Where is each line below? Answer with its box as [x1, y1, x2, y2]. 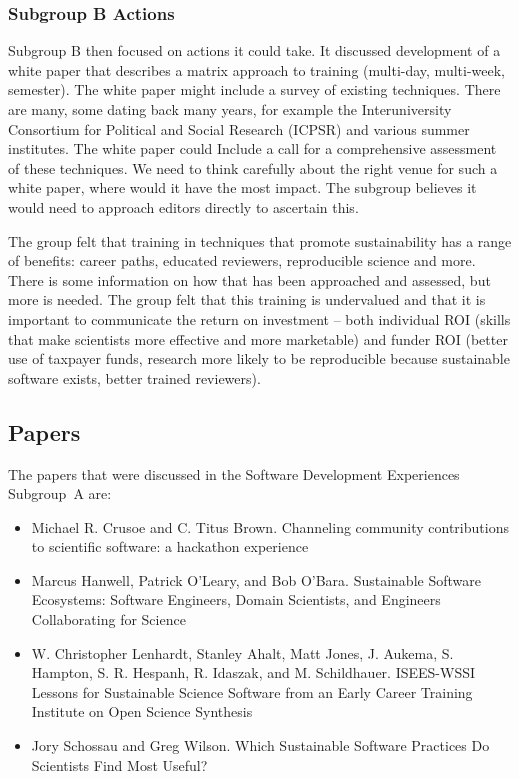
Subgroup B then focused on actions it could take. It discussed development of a [8, 40, 501, 61]
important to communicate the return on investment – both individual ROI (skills [8, 308, 511, 329]
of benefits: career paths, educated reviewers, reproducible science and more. [8, 250, 476, 271]
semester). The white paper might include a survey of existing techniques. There [8, 79, 501, 100]
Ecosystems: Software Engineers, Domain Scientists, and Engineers [31, 589, 441, 610]
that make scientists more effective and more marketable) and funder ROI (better [8, 328, 508, 349]
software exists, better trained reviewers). [8, 367, 261, 388]
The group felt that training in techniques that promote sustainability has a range [8, 230, 512, 251]
